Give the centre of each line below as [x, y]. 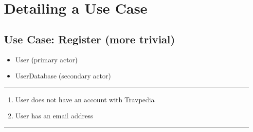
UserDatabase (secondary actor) [63, 76]
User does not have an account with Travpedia [85, 99]
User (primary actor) [46, 59]
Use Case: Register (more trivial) [90, 39]
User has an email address [54, 116]
